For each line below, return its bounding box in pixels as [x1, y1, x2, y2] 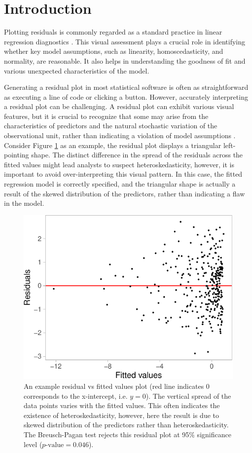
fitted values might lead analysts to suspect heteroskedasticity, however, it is [4, 159, 234, 169]
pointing [4, 150, 29, 160]
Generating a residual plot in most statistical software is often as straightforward [4, 82, 249, 92]
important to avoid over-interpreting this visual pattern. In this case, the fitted [4, 169, 243, 179]
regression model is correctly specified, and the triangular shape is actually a [4, 179, 236, 189]
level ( [24, 439, 42, 449]
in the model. [4, 198, 44, 208]
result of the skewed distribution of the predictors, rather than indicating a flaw [4, 188, 245, 198]
